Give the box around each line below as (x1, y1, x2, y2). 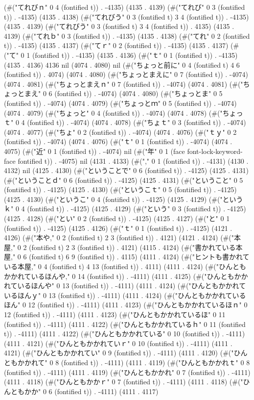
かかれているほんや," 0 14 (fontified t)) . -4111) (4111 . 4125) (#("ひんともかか (4, 271, 248, 281)
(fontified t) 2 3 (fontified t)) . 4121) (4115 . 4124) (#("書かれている (29, 242, 236, 252)
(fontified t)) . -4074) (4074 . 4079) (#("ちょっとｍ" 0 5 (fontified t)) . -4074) (4, 98, 237, 108)
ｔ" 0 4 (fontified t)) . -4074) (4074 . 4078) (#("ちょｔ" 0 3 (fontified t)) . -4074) (4, 117, 246, 127)
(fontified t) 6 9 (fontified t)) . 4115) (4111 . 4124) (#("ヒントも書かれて (29, 251, 250, 262)
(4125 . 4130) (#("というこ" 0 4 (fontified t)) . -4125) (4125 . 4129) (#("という (4, 194, 243, 204)
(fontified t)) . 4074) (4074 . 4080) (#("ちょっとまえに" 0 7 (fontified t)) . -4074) (4, 69, 248, 79)
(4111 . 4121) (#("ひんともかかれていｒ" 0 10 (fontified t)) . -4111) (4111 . (4, 338, 232, 348)
